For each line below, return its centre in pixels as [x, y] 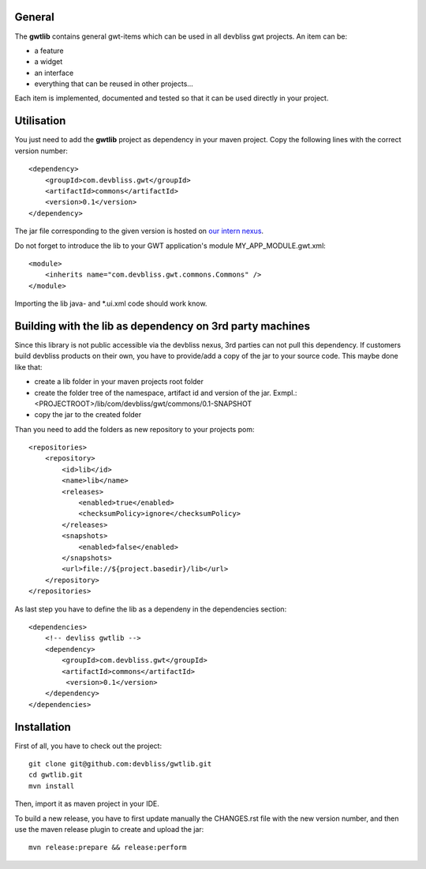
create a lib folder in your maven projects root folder [119, 382]
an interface [54, 73]
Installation [43, 727]
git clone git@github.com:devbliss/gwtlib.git [120, 764]
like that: [28, 367]
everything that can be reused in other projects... [114, 84]
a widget [49, 62]
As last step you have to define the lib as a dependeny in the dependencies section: [151, 609]
